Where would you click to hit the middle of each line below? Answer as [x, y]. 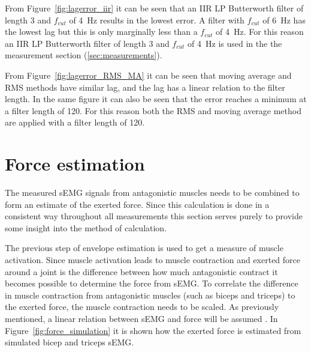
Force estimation [75, 164]
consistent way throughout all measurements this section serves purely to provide [154, 216]
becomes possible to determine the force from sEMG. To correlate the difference [152, 283]
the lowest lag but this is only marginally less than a [101, 32]
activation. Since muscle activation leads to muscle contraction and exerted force [153, 260]
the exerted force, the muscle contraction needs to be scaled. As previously [142, 307]
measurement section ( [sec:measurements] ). [84, 55]
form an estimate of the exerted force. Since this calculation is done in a [137, 204]
